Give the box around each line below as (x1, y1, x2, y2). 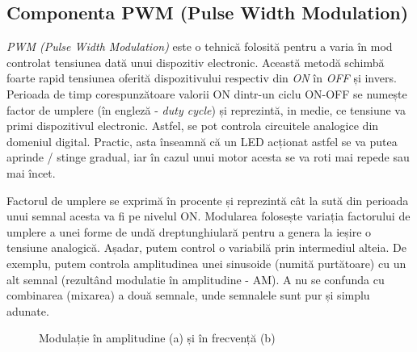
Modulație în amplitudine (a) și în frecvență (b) (39, 329, 276, 346)
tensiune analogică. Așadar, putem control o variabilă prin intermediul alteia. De (6, 239, 406, 256)
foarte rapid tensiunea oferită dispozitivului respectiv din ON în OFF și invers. (6, 69, 397, 86)
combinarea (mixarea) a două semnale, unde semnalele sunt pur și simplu (6, 287, 370, 304)
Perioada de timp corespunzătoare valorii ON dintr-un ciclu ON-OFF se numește (6, 85, 407, 102)
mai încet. (6, 164, 56, 181)
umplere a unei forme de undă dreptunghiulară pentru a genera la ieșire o (6, 223, 372, 240)
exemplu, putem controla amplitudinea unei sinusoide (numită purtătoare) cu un (6, 254, 406, 271)
